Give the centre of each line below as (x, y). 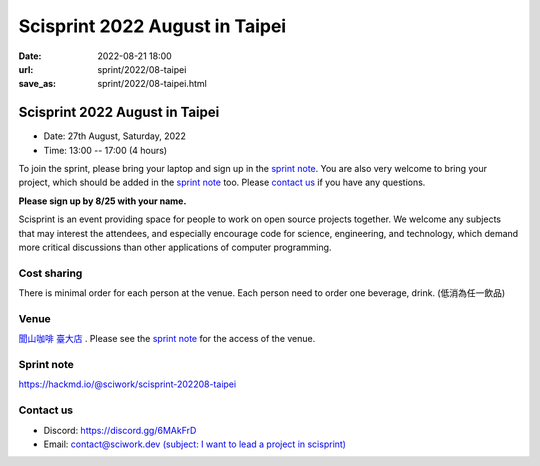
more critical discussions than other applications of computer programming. (175, 247)
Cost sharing (50, 273)
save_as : (37, 84)
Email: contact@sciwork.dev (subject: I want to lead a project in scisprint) (195, 444)
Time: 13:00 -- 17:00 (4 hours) (105, 150)
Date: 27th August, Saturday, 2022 (115, 136)
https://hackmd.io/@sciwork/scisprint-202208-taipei (127, 384)
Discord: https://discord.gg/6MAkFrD (120, 430)
